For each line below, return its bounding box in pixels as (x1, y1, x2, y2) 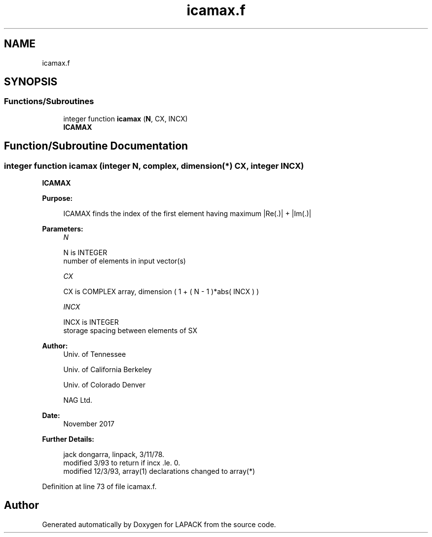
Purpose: (42, 194, 73, 203)
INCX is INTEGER (63, 318, 119, 327)
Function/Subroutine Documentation (4, 140, 188, 153)
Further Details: (42, 435, 94, 444)
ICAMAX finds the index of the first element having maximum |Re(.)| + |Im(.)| (63, 209, 312, 218)
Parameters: (42, 225, 83, 233)
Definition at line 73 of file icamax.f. (42, 482, 157, 491)
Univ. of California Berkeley (63, 365, 152, 374)
